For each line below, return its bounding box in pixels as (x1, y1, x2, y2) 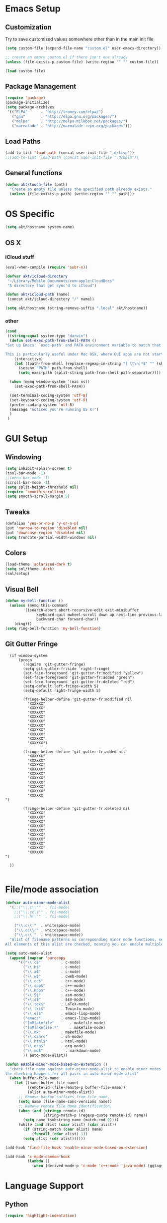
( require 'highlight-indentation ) (5, 1214, 77, 1219)
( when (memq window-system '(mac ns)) (9, 379, 90, 384)
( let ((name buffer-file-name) (14, 1080, 79, 1086)
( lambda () (27, 1159, 50, 1164)
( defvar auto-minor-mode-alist (5, 900, 70, 905)
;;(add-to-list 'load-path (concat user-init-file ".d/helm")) (5, 155, 139, 160)
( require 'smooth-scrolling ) (5, 489, 66, 494)
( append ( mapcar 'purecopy (9, 955, 66, 960)
